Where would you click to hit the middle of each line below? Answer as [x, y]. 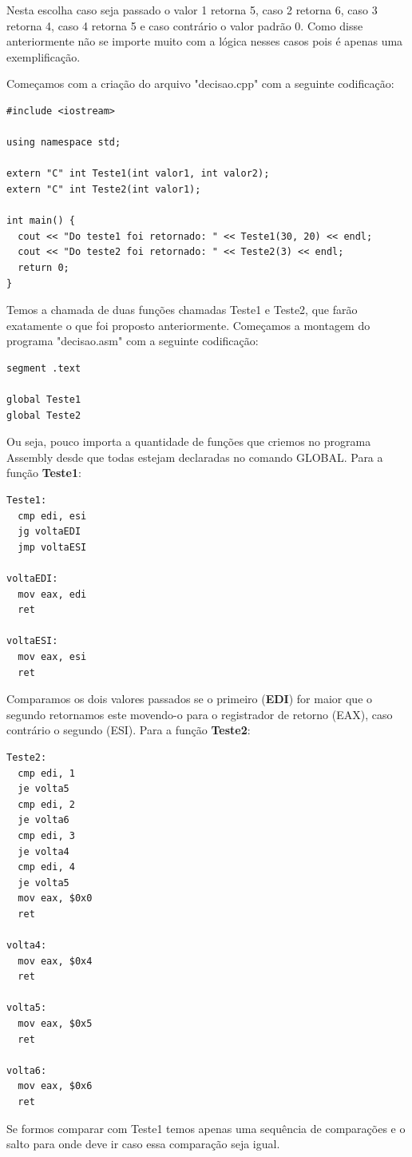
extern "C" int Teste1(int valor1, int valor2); [138, 174]
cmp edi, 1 [46, 773]
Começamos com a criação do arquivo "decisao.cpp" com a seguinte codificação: [200, 83]
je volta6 [44, 820]
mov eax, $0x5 [55, 1024]
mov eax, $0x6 [55, 1086]
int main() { [41, 221]
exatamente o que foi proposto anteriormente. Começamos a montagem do [188, 325]
